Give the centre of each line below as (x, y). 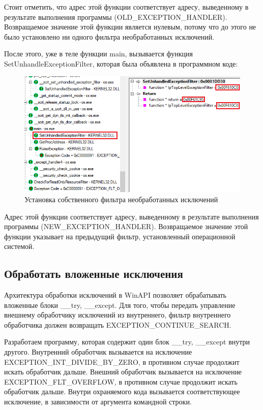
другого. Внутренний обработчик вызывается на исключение (98, 352)
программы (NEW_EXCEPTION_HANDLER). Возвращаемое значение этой (126, 226)
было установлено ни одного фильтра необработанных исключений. (109, 36)
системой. (19, 246)
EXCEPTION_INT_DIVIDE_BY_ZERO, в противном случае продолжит (122, 361)
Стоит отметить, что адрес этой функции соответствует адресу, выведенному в (126, 7)
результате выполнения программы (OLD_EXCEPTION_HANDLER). (116, 17)
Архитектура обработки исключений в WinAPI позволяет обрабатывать (115, 295)
